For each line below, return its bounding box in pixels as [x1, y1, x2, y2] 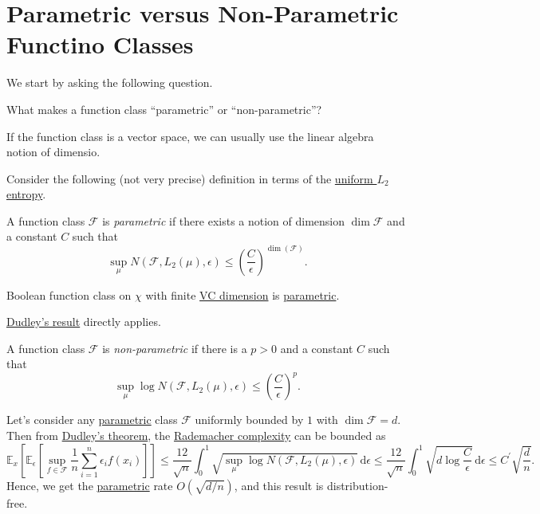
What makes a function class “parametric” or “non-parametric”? [6, 100, 322, 117]
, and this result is [234, 477, 324, 493]
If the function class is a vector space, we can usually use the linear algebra [6, 128, 374, 144]
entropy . [6, 186, 46, 202]
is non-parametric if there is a [102, 339, 247, 356]
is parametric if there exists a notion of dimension [102, 212, 345, 229]
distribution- [326, 477, 388, 493]
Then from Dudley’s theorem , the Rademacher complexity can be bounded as [6, 427, 386, 444]
